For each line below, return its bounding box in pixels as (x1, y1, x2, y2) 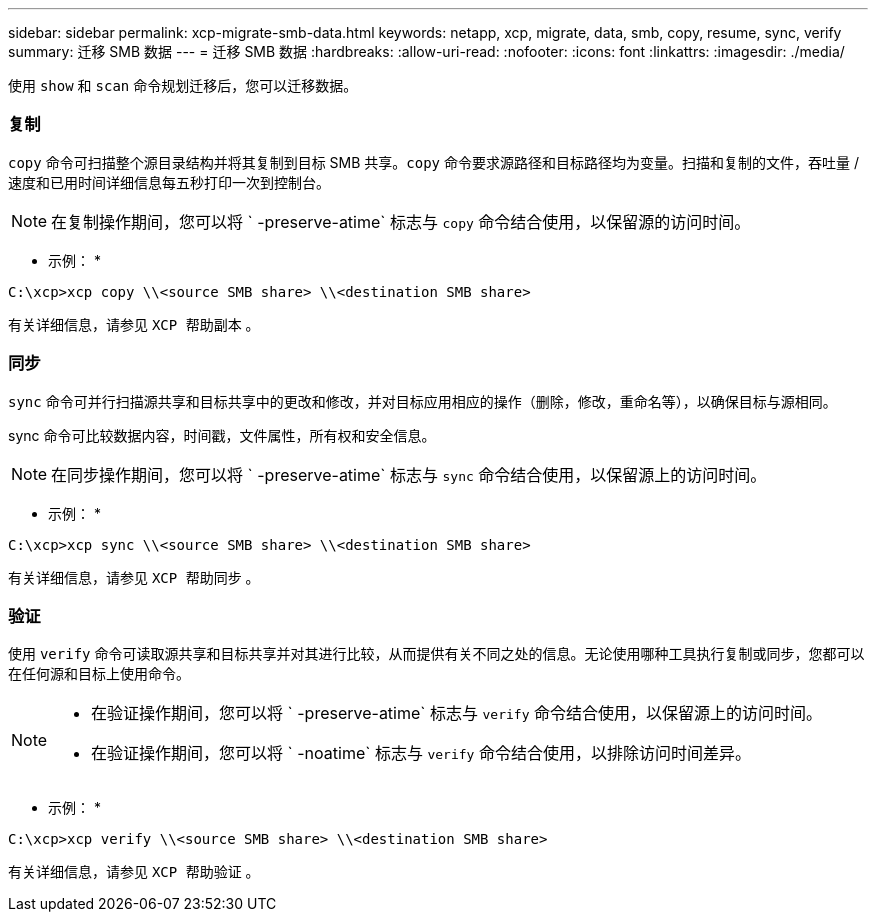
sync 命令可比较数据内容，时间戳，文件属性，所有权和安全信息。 (8, 426, 436, 444)
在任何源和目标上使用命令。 (8, 665, 190, 683)
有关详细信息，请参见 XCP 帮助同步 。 (8, 568, 260, 586)
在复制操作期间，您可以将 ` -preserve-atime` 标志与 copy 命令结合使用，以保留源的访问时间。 (51, 211, 751, 232)
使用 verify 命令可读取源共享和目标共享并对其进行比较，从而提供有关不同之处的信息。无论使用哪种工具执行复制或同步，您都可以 (8, 645, 865, 663)
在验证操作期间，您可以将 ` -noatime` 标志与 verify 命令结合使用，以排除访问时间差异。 (91, 743, 751, 764)
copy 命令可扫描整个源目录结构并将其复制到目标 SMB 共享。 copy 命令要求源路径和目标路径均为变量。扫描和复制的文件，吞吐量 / (8, 153, 859, 171)
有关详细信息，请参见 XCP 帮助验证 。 (8, 863, 260, 881)
